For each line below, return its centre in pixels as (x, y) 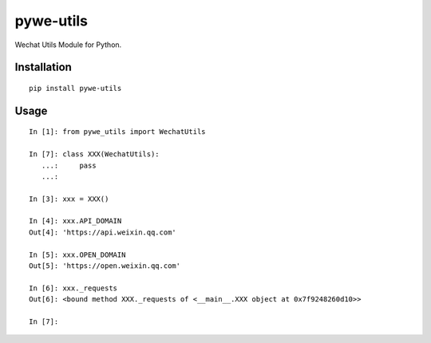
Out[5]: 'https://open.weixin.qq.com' (105, 266)
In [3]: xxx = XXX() (69, 199)
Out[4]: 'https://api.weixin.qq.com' (103, 232)
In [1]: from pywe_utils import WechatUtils (118, 132)
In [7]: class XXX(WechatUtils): (94, 154)
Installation (43, 67)
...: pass (69, 165)
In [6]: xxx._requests (73, 288)
